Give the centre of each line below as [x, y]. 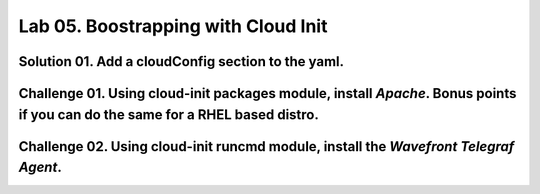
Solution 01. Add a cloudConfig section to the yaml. [181, 61]
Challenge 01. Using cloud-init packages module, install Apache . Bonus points [267, 93]
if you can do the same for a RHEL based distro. [168, 114]
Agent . [40, 167]
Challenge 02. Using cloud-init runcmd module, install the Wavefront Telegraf [266, 146]
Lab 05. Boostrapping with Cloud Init [173, 26]
